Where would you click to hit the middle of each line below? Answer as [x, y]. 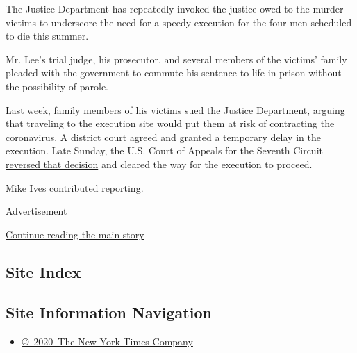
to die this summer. [47, 36]
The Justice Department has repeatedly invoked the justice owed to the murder [175, 8]
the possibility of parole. [57, 86]
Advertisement [36, 211]
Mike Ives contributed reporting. [75, 187]
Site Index [43, 271]
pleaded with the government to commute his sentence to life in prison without [174, 73]
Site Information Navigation [109, 312]
